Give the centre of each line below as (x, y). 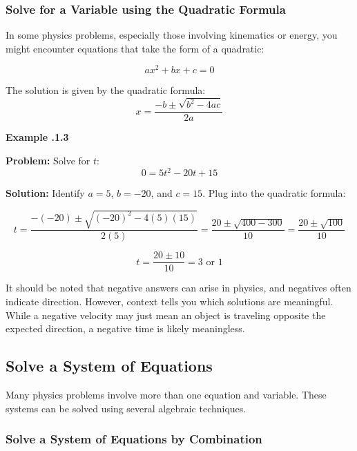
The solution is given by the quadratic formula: (106, 90)
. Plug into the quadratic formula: (274, 193)
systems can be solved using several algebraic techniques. (126, 408)
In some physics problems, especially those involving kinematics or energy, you (172, 35)
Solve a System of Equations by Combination (134, 439)
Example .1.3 (37, 137)
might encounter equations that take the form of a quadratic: (135, 48)
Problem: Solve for (48, 161)
